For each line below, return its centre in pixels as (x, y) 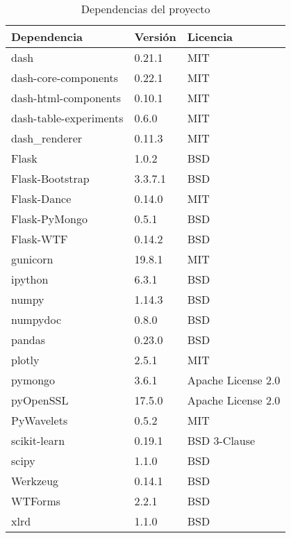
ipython (30, 279)
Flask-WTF (40, 239)
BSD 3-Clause (221, 440)
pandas (28, 340)
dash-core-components (65, 78)
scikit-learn (38, 440)
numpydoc (36, 319)
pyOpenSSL (40, 400)
